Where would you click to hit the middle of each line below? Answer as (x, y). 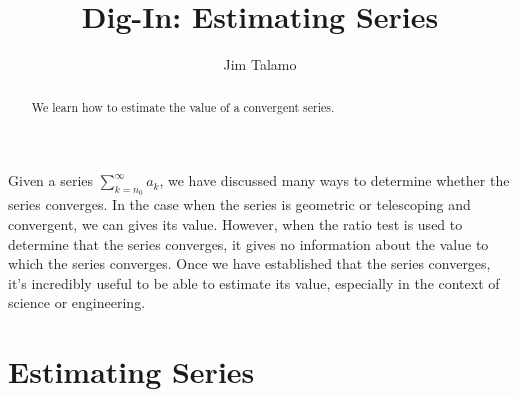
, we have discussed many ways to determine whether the (334, 180)
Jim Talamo (260, 64)
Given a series (51, 180)
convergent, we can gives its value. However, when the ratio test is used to (235, 223)
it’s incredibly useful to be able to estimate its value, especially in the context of (254, 282)
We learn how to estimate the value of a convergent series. (183, 106)
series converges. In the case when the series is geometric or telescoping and (239, 204)
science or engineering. (77, 302)
